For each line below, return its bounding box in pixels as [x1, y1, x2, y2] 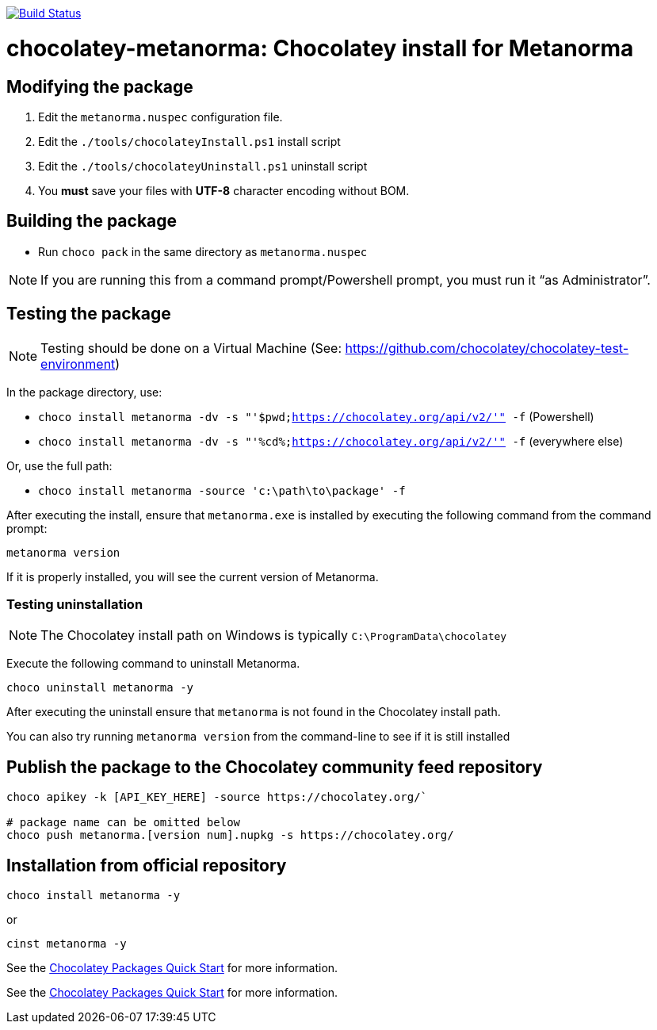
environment [40, 355, 116, 372]
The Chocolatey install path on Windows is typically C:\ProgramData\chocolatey [40, 627, 507, 644]
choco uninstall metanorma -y [6, 681, 194, 695]
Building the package [6, 211, 178, 232]
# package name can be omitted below [6, 816, 241, 829]
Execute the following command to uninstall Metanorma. [6, 657, 300, 671]
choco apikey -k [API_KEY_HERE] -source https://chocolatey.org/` [6, 791, 428, 804]
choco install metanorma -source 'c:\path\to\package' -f [38, 484, 406, 497]
